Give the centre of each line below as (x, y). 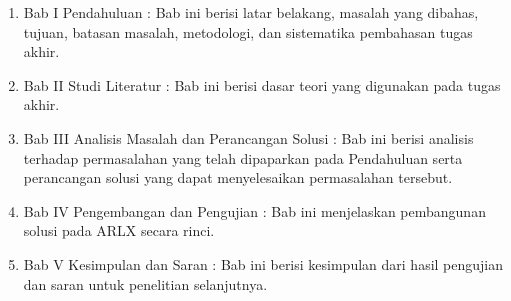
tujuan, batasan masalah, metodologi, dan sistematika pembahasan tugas (248, 31)
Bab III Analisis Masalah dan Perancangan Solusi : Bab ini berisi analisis (248, 137)
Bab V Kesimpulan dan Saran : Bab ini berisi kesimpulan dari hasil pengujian (263, 263)
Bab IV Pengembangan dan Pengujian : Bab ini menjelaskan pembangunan (254, 210)
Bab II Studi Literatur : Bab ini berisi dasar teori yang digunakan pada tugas (262, 84)
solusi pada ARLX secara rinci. (119, 230)
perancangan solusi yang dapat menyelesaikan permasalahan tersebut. (238, 177)
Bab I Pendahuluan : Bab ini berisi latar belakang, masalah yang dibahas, (251, 12)
